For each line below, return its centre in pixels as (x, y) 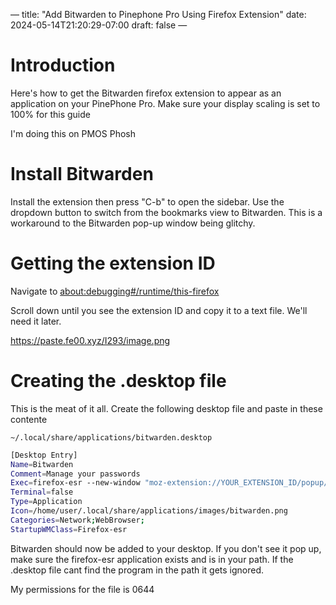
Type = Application (46, 502)
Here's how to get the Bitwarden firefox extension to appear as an (146, 93)
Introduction (63, 65)
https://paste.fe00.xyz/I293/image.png (90, 340)
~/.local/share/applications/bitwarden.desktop (111, 437)
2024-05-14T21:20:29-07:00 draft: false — (99, 25)
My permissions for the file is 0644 (82, 589)
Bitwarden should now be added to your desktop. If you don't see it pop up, (166, 548)
